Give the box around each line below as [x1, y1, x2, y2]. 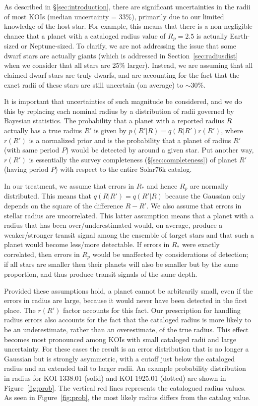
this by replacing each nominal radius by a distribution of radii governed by [4, 105, 234, 116]
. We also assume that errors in [146, 201, 242, 210]
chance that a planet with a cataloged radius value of [4, 30, 166, 41]
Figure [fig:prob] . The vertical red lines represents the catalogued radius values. [4, 382, 246, 393]
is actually [196, 30, 228, 41]
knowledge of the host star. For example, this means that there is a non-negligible [4, 21, 253, 31]
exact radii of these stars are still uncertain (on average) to [4, 79, 183, 90]
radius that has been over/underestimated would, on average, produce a [4, 220, 223, 230]
